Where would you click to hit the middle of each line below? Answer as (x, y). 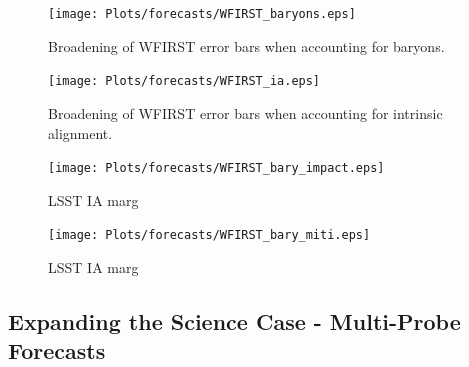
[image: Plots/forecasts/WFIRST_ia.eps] (184, 81)
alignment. (80, 132)
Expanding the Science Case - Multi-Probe (234, 320)
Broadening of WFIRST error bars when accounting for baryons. (246, 45)
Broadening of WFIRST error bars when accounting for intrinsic (245, 112)
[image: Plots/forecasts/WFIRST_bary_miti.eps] (209, 235)
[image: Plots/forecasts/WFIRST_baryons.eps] (202, 14)
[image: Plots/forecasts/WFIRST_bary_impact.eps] (216, 168)
